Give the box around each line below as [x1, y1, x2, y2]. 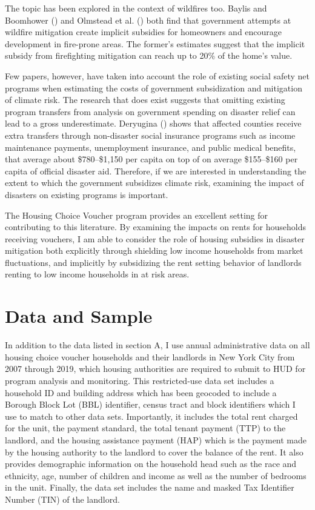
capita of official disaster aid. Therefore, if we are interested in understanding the [5, 164, 307, 177]
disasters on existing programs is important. [5, 188, 168, 200]
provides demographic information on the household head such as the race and [5, 457, 297, 470]
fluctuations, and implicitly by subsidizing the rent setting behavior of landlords [5, 256, 302, 268]
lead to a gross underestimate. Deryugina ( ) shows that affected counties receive [5, 117, 302, 130]
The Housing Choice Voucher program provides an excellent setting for [5, 208, 268, 221]
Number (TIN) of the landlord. [5, 492, 120, 505]
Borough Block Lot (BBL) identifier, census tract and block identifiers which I [5, 398, 296, 411]
